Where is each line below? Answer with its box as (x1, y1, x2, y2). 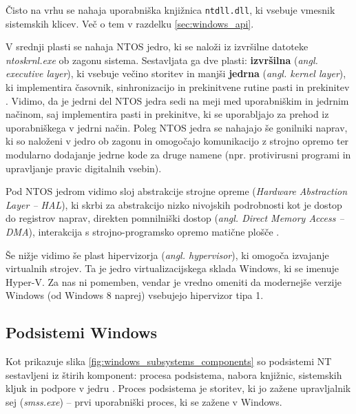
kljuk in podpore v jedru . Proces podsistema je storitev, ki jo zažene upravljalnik (6, 381, 351, 395)
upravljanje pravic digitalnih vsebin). (6, 161, 162, 175)
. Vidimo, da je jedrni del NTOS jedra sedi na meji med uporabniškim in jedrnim (6, 93, 349, 107)
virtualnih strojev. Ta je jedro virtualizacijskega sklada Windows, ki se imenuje (6, 261, 339, 276)
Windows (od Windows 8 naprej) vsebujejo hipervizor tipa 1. (6, 288, 264, 302)
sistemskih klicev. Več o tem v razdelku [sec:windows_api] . (6, 16, 254, 30)
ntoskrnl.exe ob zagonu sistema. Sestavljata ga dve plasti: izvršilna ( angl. (6, 52, 318, 67)
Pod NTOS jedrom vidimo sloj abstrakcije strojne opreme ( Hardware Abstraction (6, 184, 348, 198)
